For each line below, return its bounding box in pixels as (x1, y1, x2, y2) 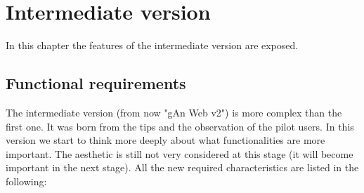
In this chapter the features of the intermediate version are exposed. (6, 38, 299, 53)
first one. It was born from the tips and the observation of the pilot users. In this (6, 119, 354, 133)
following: (6, 173, 47, 188)
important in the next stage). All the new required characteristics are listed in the (6, 160, 359, 175)
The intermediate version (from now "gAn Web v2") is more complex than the (6, 105, 342, 119)
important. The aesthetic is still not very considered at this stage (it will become (6, 146, 353, 161)
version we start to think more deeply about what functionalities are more (6, 133, 325, 147)
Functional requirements (6, 72, 186, 94)
